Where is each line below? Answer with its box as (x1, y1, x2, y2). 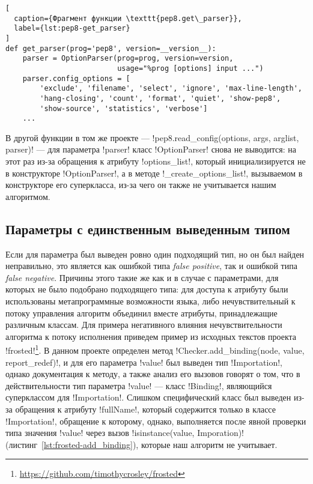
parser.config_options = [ (22, 74, 130, 83)
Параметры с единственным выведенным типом (5, 219, 290, 238)
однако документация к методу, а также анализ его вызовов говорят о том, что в (5, 368, 300, 380)
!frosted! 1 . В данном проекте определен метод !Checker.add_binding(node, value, (5, 342, 305, 357)
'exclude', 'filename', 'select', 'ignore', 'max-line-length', (40, 84, 302, 93)
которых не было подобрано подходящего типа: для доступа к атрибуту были (5, 283, 288, 295)
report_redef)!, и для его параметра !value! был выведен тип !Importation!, (5, 355, 282, 368)
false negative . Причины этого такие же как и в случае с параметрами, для (5, 271, 279, 283)
